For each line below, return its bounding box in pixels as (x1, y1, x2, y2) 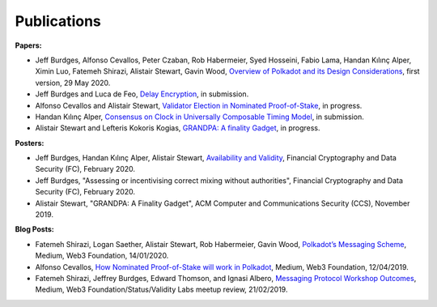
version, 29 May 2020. (35, 78, 111, 87)
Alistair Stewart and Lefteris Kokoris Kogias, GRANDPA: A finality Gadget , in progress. (35, 123, 320, 133)
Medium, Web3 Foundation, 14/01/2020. (35, 251, 169, 261)
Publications (15, 12, 101, 30)
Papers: (15, 41, 42, 50)
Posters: (15, 138, 45, 147)
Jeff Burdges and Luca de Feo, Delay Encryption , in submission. (35, 89, 249, 99)
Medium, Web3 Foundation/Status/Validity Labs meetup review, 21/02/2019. (35, 284, 288, 295)
